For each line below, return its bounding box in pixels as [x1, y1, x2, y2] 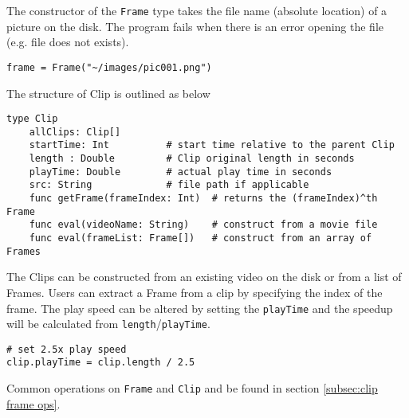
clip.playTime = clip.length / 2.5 [6, 357, 195, 369]
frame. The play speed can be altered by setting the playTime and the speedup [6, 299, 393, 316]
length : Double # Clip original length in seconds [29, 153, 355, 165]
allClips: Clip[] [29, 126, 121, 138]
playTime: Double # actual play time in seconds [29, 166, 332, 178]
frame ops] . [6, 395, 61, 412]
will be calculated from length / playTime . [6, 315, 210, 332]
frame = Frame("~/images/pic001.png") [6, 61, 212, 73]
